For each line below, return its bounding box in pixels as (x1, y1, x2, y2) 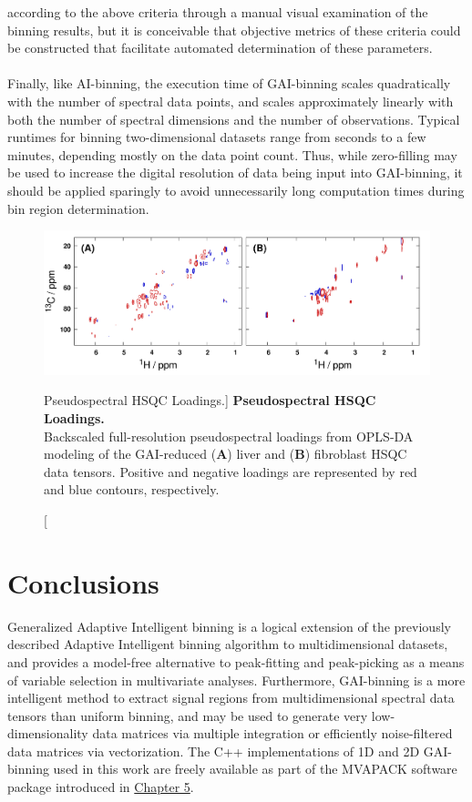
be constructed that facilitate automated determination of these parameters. (7, 38, 433, 57)
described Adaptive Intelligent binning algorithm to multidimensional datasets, (7, 634, 448, 654)
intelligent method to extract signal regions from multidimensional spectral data (7, 688, 455, 707)
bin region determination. (7, 198, 149, 218)
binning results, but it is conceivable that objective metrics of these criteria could (7, 20, 461, 39)
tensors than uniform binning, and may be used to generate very (7, 706, 368, 725)
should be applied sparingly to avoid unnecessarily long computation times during (7, 180, 465, 199)
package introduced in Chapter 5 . (7, 777, 194, 797)
